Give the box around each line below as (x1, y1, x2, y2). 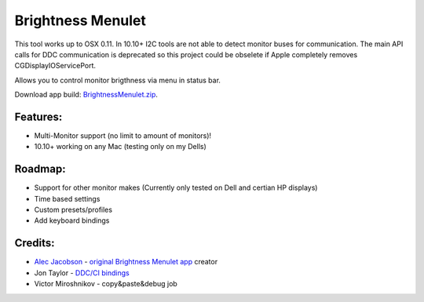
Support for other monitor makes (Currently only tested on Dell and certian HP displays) (34, 183, 318, 192)
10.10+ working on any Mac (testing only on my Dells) (34, 142, 207, 151)
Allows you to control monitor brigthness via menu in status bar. (14, 75, 221, 85)
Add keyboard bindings (34, 216, 110, 225)
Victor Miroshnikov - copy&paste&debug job (34, 279, 178, 289)
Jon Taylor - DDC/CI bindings (34, 267, 130, 278)
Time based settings (34, 194, 101, 203)
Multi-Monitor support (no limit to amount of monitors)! (34, 131, 212, 140)
